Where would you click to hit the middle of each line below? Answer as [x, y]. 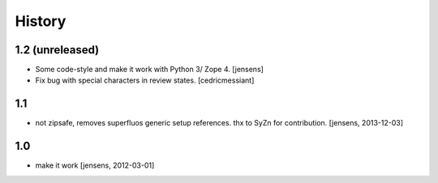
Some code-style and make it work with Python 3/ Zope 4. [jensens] [149, 70]
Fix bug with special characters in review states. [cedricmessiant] [145, 80]
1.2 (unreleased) [57, 50]
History [41, 21]
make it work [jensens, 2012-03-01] [95, 165]
